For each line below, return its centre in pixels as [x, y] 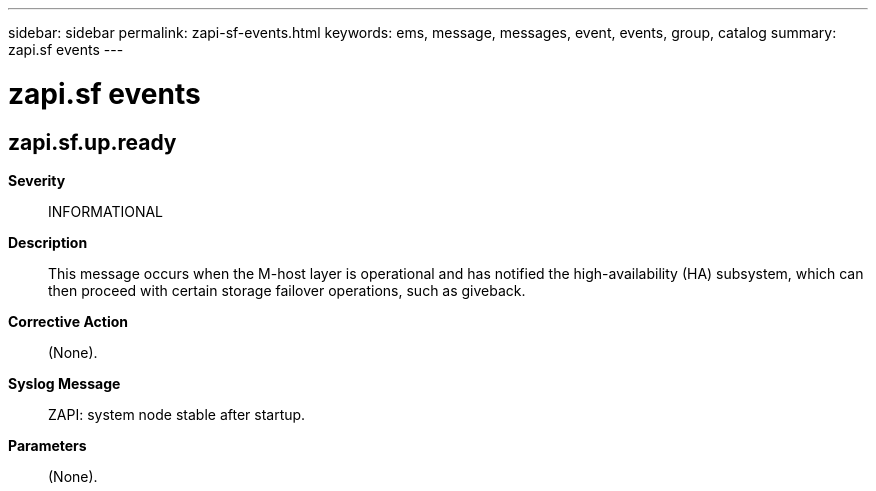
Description [48, 242]
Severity [37, 180]
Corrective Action [68, 321]
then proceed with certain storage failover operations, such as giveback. [287, 290]
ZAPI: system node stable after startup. [177, 414]
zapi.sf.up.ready [92, 142]
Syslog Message [64, 383]
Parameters [47, 445]
